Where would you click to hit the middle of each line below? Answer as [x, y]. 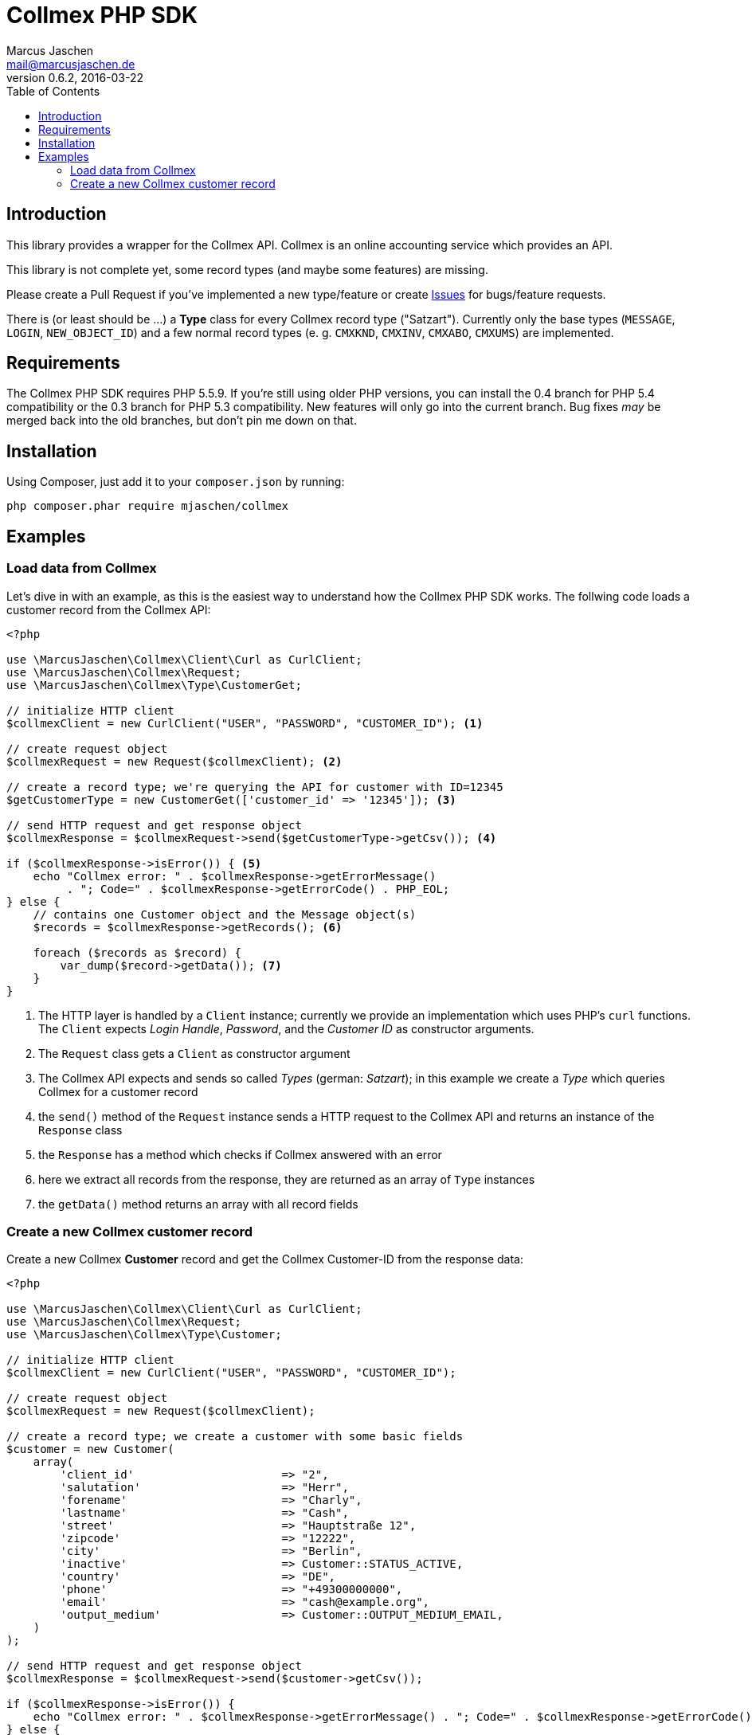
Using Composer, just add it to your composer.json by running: [176, 482]
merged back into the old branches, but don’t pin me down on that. [182, 421]
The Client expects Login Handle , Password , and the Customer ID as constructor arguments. [286, 1028]
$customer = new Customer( [90, 1449]
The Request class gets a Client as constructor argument [194, 1053]
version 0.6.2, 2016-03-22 [75, 77]
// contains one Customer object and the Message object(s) [225, 914]
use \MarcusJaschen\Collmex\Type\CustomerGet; [154, 685]
